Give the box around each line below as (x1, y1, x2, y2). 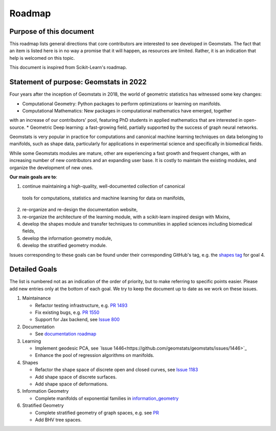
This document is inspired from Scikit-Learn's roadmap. (9, 64, 127, 71)
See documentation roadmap (35, 331, 97, 337)
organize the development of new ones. (9, 164, 94, 171)
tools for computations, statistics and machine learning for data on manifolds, (22, 195, 186, 201)
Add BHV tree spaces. (35, 417, 82, 423)
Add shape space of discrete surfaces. (35, 374, 117, 380)
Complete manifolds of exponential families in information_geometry (35, 395, 179, 401)
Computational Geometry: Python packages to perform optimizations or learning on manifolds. (22, 100, 222, 107)
